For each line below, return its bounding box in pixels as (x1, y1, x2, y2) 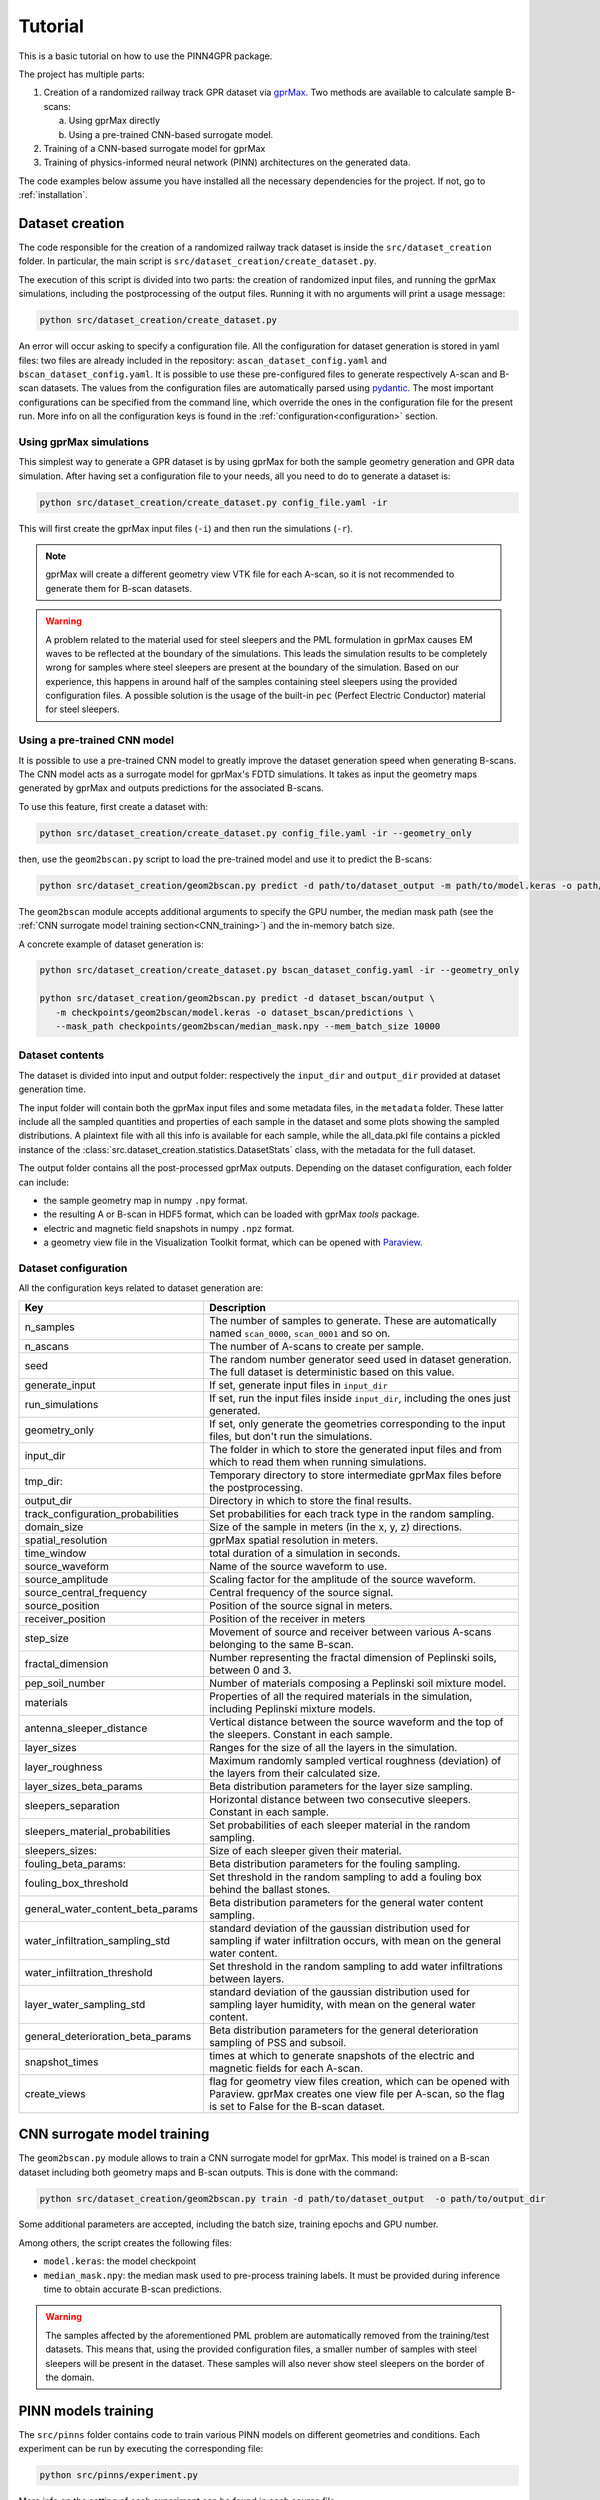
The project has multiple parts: (18, 68, 145, 80)
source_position (24, 1598, 100, 1612)
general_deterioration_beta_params (24, 2029, 192, 2043)
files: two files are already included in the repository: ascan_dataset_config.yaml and (18, 354, 387, 366)
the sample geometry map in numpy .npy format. (43, 1194, 249, 1206)
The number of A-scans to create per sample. (208, 1339, 425, 1353)
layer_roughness (24, 1760, 103, 1774)
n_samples (24, 1320, 75, 1334)
